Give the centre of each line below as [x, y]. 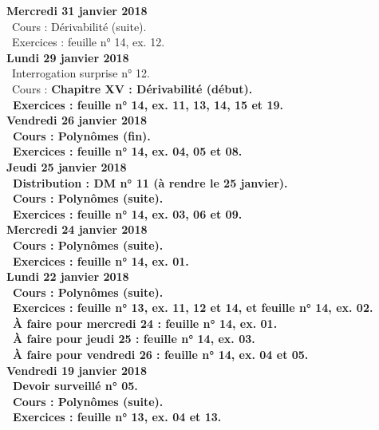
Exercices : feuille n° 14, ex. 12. [88, 42]
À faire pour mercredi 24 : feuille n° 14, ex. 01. [145, 323]
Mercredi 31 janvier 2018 [77, 10]
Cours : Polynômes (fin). [82, 135]
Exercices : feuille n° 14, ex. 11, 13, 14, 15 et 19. [148, 104]
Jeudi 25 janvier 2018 [67, 166]
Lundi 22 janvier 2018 [68, 276]
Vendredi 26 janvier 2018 [77, 120]
